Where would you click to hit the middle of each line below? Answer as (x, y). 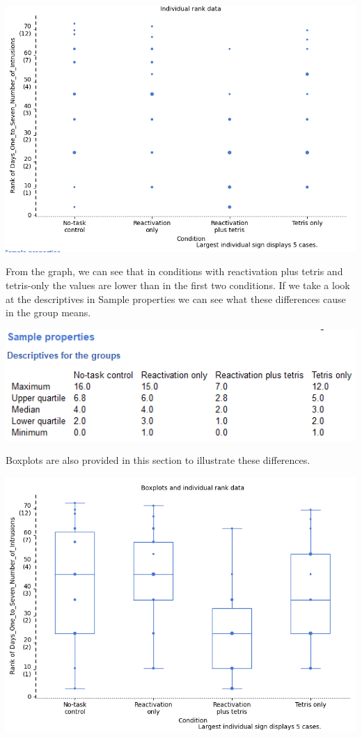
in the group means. (48, 312)
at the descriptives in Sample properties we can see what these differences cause (176, 298)
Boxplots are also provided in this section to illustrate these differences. (158, 460)
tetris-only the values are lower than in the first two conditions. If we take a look (178, 285)
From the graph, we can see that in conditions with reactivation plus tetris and (174, 271)
